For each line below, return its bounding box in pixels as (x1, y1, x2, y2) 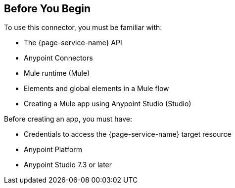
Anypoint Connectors (24, 54, 93, 63)
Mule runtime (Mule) (24, 69, 90, 78)
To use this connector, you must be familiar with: (4, 23, 162, 32)
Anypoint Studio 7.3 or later (24, 160, 112, 169)
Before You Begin (4, 2, 91, 15)
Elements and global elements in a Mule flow (24, 84, 169, 93)
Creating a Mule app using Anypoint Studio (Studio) (24, 99, 191, 108)
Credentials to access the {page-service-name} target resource (24, 130, 232, 139)
